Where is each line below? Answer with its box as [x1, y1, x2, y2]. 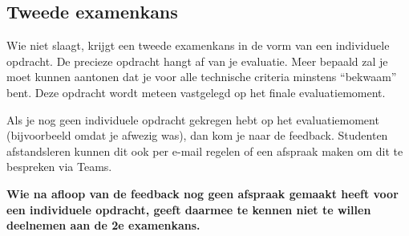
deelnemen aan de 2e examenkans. [6, 217, 200, 234]
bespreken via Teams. [6, 158, 112, 175]
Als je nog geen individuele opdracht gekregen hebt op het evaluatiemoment [6, 111, 379, 128]
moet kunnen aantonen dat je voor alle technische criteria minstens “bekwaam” [6, 68, 397, 85]
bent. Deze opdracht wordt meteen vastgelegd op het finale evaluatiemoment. [6, 83, 386, 100]
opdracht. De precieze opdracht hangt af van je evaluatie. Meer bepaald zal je [6, 52, 388, 69]
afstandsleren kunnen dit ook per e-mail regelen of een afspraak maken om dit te [6, 142, 403, 159]
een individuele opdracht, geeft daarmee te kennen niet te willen [6, 201, 371, 218]
